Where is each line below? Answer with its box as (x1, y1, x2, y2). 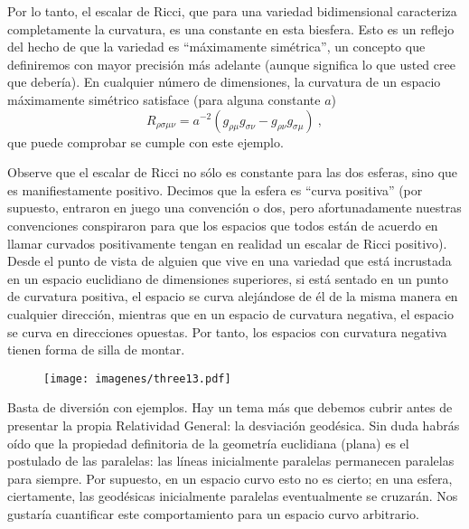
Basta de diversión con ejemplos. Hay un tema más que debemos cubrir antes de (7, 398, 453, 417)
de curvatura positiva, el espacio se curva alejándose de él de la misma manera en (7, 287, 458, 306)
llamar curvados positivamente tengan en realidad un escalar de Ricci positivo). (7, 233, 447, 252)
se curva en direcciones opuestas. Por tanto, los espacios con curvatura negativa (7, 322, 447, 341)
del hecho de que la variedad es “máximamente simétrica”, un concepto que (7, 37, 426, 56)
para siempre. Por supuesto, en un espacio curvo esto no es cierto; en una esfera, (7, 468, 453, 487)
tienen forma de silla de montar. (7, 340, 185, 359)
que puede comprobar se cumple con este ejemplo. (7, 132, 284, 151)
